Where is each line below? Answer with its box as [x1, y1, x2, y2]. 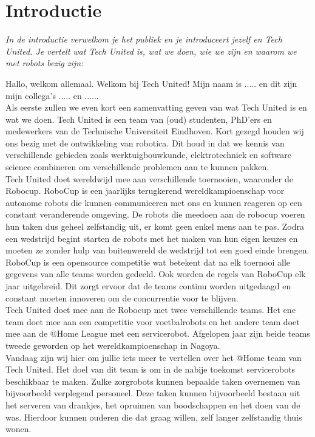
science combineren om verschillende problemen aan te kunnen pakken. [5, 160, 269, 173]
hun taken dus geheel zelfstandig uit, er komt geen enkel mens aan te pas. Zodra [5, 220, 304, 233]
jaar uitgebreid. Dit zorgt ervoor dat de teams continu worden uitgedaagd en [5, 280, 291, 292]
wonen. [5, 422, 32, 435]
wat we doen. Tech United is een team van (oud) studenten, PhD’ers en [5, 112, 272, 125]
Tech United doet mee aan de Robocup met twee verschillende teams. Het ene [5, 303, 296, 316]
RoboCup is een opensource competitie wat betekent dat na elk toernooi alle [5, 255, 291, 268]
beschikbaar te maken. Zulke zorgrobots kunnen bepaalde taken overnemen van [5, 374, 300, 387]
